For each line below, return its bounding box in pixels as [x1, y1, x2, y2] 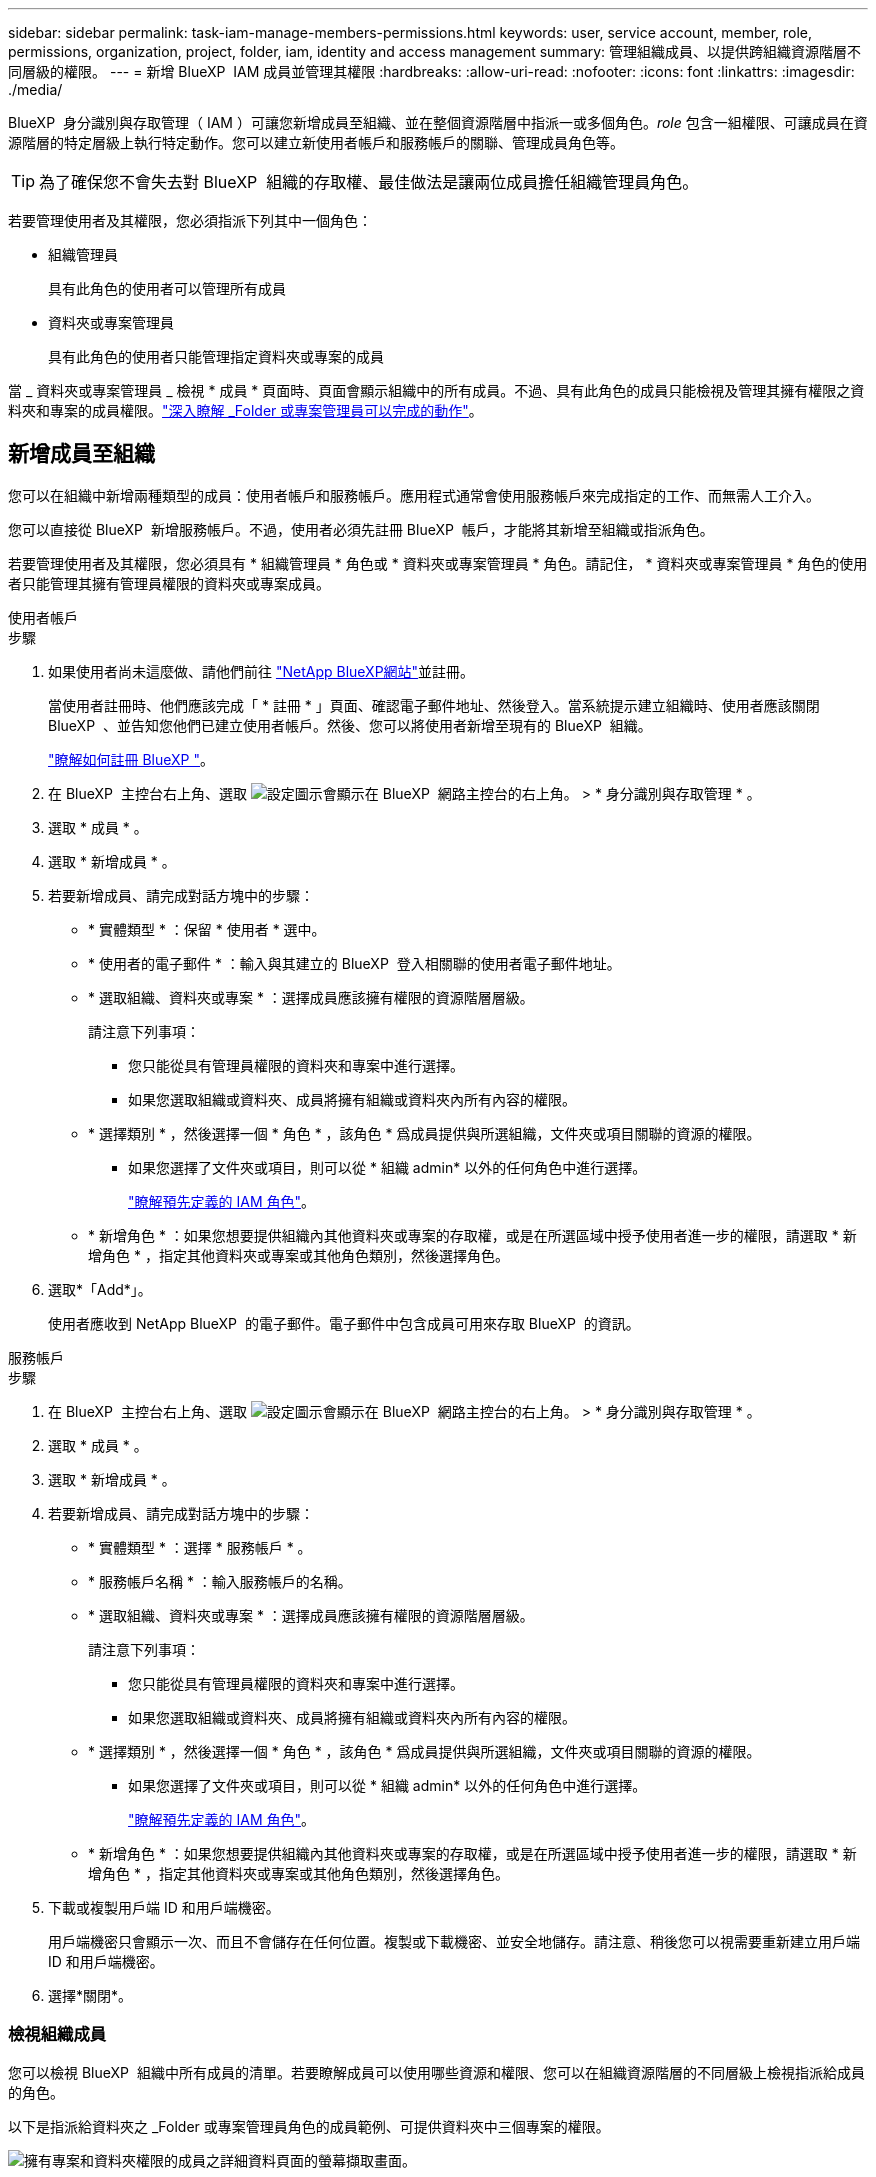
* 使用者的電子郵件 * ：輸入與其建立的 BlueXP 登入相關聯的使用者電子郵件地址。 [88, 954, 621, 972]
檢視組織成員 [8, 2024, 107, 2045]
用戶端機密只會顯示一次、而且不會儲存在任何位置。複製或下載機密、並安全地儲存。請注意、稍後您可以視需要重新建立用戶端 [48, 1932, 860, 1950]
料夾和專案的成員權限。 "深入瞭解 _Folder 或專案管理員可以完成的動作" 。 [8, 402, 483, 419]
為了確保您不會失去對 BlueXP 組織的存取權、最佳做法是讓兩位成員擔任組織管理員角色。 [39, 172, 699, 192]
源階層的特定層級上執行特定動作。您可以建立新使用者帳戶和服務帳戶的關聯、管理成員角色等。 [8, 134, 624, 151]
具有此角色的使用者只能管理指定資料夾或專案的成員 [48, 348, 384, 365]
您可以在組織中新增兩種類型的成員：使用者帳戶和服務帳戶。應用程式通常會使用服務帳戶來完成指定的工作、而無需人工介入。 [8, 486, 820, 504]
